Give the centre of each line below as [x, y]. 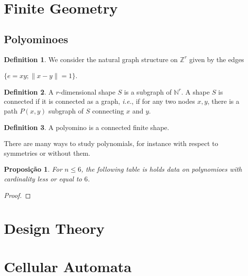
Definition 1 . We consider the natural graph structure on [91, 59]
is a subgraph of [148, 91]
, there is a [223, 101]
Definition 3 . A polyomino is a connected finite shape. [87, 127]
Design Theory [54, 228]
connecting [108, 110]
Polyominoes [36, 39]
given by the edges [217, 59]
